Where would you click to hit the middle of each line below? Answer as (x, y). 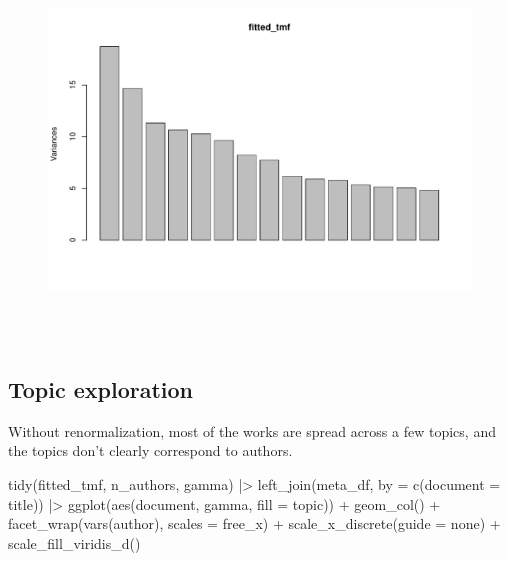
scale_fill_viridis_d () (74, 542)
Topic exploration (101, 388)
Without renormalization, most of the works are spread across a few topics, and (252, 430)
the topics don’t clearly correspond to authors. (150, 450)
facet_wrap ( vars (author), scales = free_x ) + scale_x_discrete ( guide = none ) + (254, 523)
